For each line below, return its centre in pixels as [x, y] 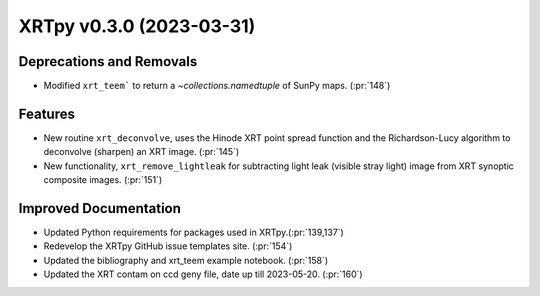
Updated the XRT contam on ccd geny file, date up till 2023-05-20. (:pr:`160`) [203, 274]
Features [46, 113]
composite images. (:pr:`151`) [103, 180]
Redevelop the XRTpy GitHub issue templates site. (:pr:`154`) [168, 246]
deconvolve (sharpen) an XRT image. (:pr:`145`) [141, 152]
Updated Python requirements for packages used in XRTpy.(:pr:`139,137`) [193, 232]
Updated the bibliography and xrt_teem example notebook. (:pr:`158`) [186, 260]
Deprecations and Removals [108, 61]
